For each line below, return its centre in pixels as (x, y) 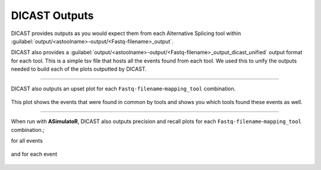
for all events (27, 141)
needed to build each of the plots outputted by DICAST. (79, 69)
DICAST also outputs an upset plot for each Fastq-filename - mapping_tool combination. (123, 89)
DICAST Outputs (53, 15)
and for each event (34, 154)
